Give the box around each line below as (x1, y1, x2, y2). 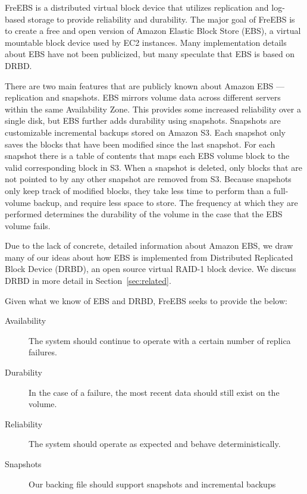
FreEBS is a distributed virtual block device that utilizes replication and (5, 1, 269, 13)
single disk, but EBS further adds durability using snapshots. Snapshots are (5, 114, 281, 127)
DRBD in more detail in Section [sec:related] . (5, 274, 171, 287)
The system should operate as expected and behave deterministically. (29, 437, 281, 450)
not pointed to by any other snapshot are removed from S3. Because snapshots (5, 173, 292, 185)
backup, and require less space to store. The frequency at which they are (33, 196, 298, 208)
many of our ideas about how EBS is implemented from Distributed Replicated (5, 251, 293, 263)
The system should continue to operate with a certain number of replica (29, 334, 291, 346)
